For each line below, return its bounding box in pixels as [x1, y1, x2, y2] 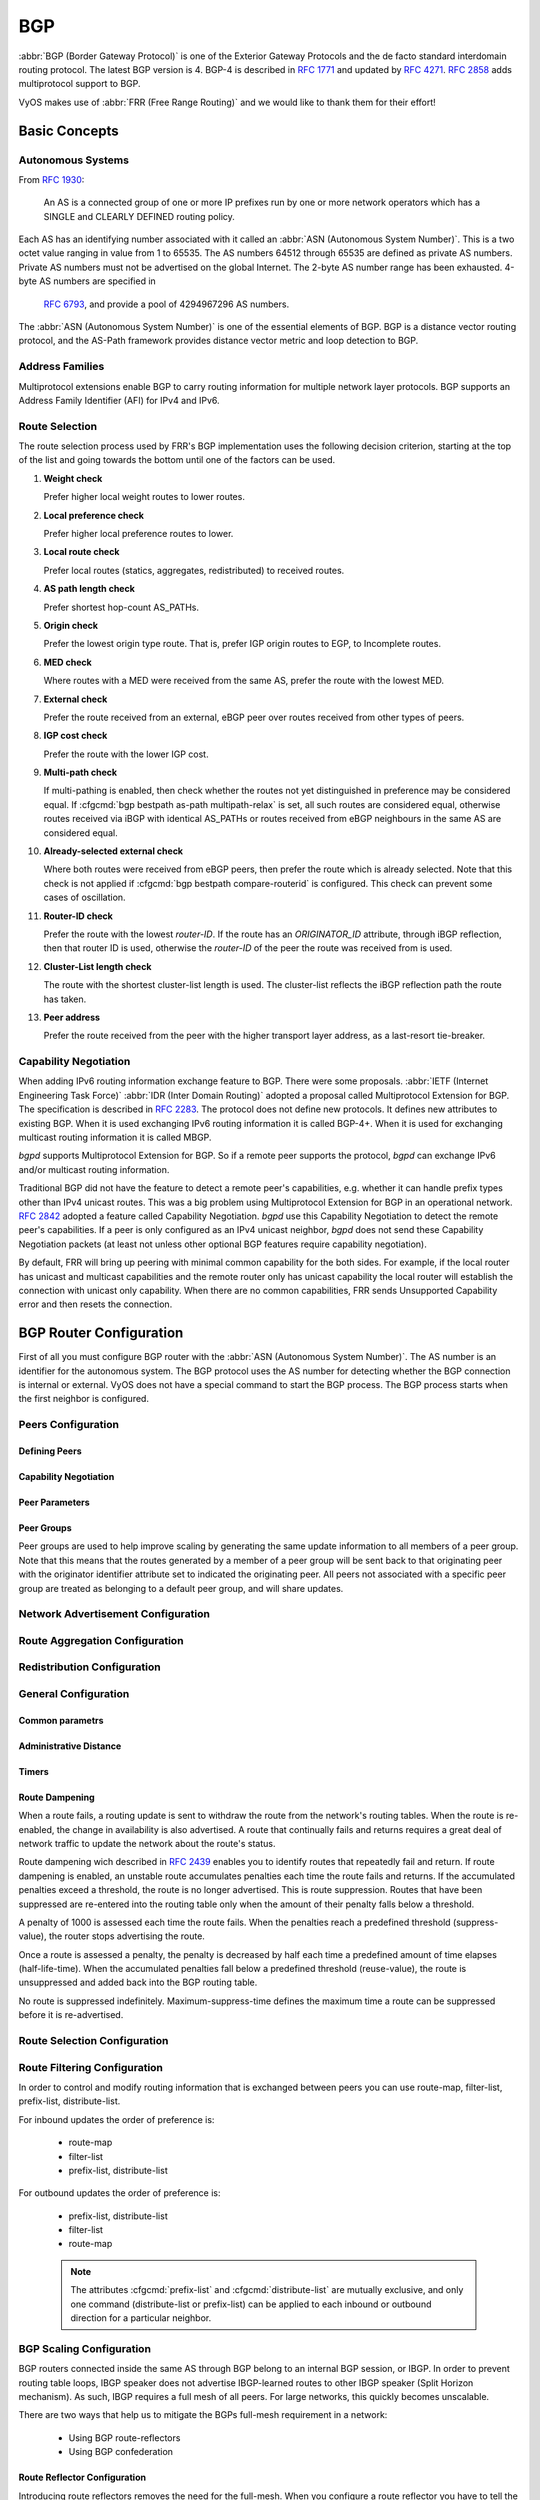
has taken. [43, 993, 87, 1005]
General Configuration [18, 1687, 130, 1700]
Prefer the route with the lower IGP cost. [43, 748, 209, 760]
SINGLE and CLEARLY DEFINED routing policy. [43, 210, 235, 222]
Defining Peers [18, 1445, 82, 1457]
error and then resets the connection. [18, 1298, 173, 1310]
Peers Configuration [18, 1418, 120, 1432]
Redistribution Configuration [18, 1660, 161, 1674]
